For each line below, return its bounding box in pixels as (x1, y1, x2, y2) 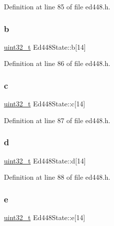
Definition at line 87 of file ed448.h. (4, 115, 111, 125)
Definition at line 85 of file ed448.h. (4, 1, 111, 11)
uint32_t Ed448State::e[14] (4, 212, 85, 223)
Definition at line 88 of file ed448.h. (4, 172, 111, 182)
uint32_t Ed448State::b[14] (4, 41, 86, 52)
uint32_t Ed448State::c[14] (4, 98, 85, 109)
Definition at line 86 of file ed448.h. (4, 58, 111, 68)
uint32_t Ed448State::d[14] (4, 155, 86, 165)
